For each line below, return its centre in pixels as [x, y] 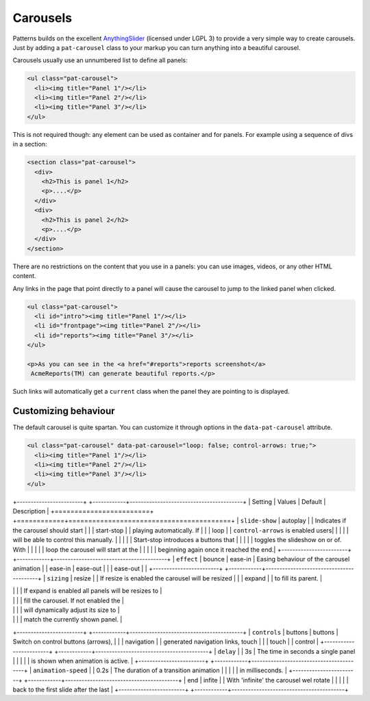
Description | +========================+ [83, 511]
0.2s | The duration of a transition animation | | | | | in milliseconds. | [192, 670]
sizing [58, 578]
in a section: [30, 144]
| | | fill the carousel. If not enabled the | [69, 600]
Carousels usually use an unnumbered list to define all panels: [100, 60]
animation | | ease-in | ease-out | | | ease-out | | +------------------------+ [118, 569]
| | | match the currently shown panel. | [67, 620]
